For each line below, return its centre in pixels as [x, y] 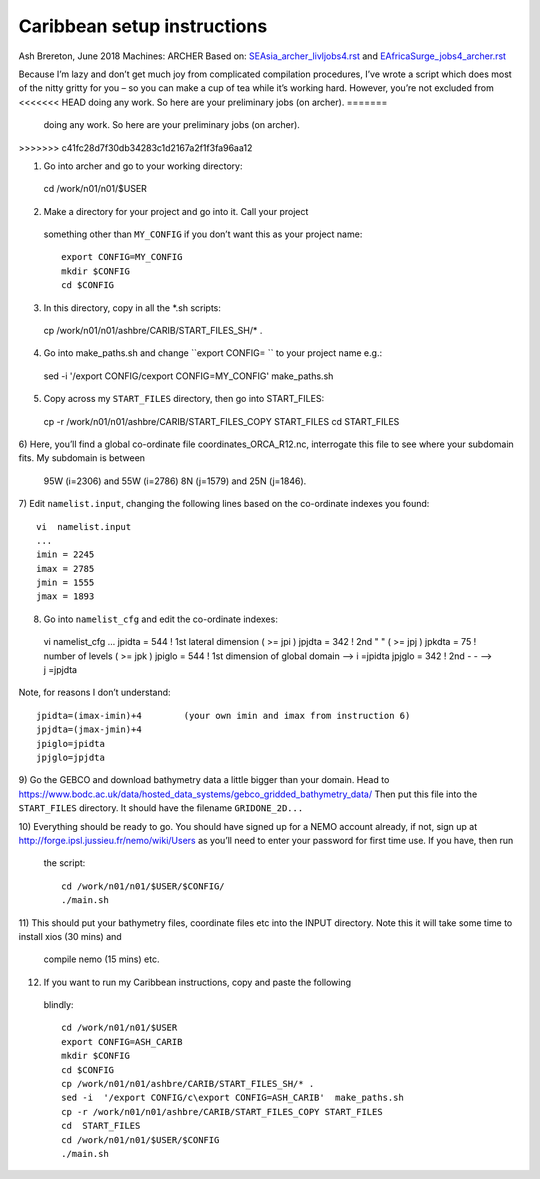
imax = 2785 [65, 568]
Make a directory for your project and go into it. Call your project [176, 211]
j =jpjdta [60, 670]
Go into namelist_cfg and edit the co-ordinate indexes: [161, 619]
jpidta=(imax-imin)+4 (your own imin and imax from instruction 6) [223, 715]
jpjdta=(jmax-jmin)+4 [89, 729]
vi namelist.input [84, 526]
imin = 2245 [65, 554]
